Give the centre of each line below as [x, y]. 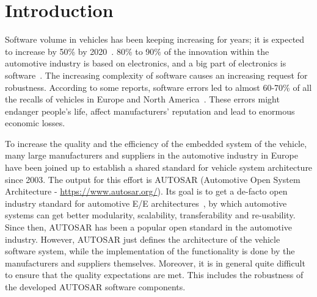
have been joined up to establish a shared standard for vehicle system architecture [159, 167]
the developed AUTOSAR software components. [95, 287]
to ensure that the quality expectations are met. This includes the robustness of [154, 275]
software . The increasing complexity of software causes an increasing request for [156, 75]
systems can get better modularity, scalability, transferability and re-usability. [150, 215]
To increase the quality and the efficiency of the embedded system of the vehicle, [156, 143]
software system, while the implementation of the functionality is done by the [150, 251]
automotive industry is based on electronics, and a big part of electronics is [146, 63]
